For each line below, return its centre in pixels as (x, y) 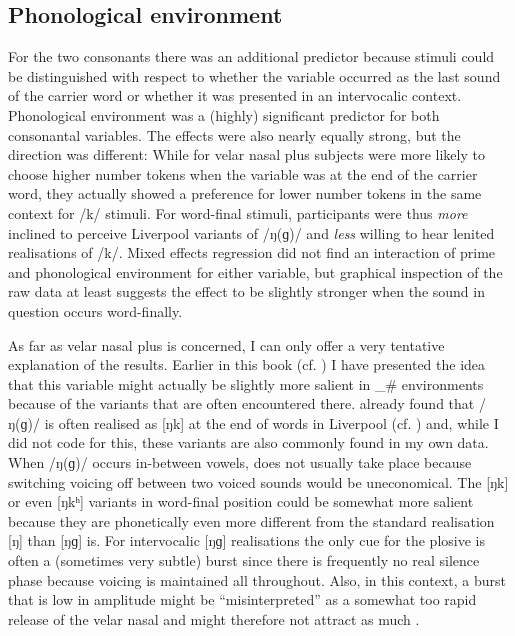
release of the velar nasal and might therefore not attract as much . (214, 618)
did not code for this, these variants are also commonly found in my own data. (248, 442)
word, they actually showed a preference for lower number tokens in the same (245, 193)
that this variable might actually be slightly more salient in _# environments (246, 383)
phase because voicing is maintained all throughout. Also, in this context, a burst (257, 579)
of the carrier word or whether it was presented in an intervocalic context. (235, 95)
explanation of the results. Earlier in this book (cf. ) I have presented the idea (247, 364)
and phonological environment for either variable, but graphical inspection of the (255, 271)
